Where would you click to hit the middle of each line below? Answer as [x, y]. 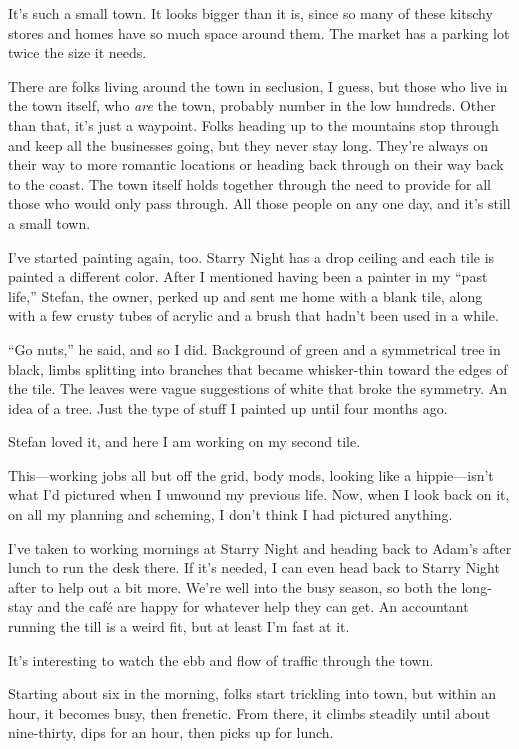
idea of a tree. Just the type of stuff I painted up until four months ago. [228, 407]
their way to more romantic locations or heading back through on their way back [256, 164]
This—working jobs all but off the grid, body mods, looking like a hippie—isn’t [251, 474]
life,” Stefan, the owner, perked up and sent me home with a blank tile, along [245, 295]
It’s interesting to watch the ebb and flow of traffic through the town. [221, 659]
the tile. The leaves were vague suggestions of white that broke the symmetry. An [257, 388]
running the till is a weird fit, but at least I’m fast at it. [179, 626]
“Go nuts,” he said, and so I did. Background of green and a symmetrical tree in [254, 348]
